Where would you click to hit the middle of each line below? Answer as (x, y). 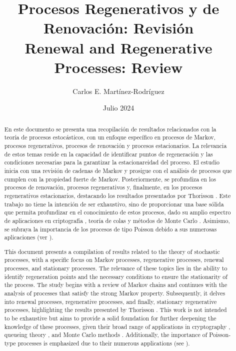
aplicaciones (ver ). (29, 237)
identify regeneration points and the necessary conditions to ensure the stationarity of (116, 276)
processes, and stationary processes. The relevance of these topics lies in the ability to (116, 268)
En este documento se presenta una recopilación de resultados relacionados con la (110, 129)
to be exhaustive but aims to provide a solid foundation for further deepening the (110, 318)
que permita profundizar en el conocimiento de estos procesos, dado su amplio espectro (117, 212)
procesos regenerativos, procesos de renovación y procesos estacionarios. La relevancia (115, 145)
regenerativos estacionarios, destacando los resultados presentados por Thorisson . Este (117, 195)
